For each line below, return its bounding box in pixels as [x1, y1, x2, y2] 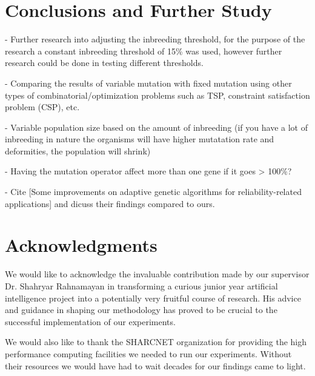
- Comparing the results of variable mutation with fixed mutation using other [5, 76, 292, 89]
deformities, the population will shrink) [5, 144, 151, 157]
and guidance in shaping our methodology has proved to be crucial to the [5, 303, 277, 316]
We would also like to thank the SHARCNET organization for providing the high [5, 335, 307, 348]
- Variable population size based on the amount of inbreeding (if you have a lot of [5, 120, 308, 133]
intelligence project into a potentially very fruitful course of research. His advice [5, 291, 301, 304]
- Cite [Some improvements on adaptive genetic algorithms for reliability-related [5, 185, 302, 198]
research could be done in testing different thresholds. [5, 56, 204, 69]
